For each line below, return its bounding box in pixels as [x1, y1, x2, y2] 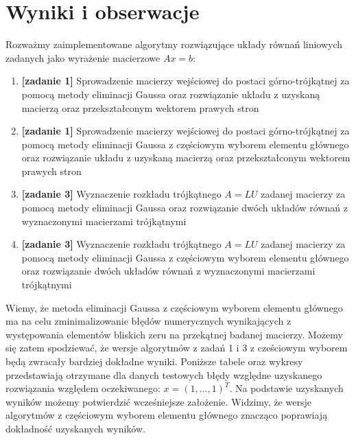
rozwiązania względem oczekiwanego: [5, 381, 161, 395]
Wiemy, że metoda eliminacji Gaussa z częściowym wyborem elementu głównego [5, 300, 343, 314]
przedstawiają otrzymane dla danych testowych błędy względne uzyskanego [5, 367, 322, 382]
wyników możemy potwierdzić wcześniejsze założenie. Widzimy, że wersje [5, 394, 311, 408]
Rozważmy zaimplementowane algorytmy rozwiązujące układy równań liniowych [5, 37, 343, 51]
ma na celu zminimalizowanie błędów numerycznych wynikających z [5, 314, 292, 328]
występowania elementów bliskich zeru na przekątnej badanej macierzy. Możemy [5, 327, 343, 341]
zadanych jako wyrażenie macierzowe [5, 50, 161, 65]
